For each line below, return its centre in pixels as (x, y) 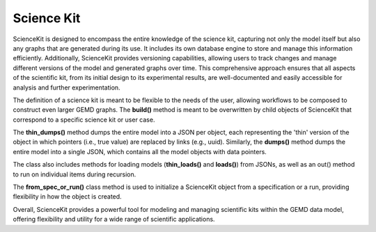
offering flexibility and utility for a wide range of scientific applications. (114, 219)
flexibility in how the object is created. (67, 197)
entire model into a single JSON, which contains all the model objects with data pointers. (140, 151)
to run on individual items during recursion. (75, 174)
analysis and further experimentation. (67, 88)
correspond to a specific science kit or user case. (84, 119)
